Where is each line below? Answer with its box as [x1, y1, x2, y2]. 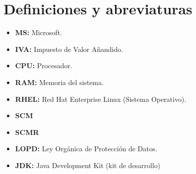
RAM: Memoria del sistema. [15, 77, 104, 87]
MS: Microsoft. [15, 27, 62, 38]
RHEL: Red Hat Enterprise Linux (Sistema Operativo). [15, 93, 187, 104]
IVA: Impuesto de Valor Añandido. [15, 43, 123, 54]
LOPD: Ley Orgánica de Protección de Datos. [15, 143, 157, 154]
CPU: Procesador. [15, 60, 73, 71]
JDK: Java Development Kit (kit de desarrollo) [15, 160, 160, 170]
